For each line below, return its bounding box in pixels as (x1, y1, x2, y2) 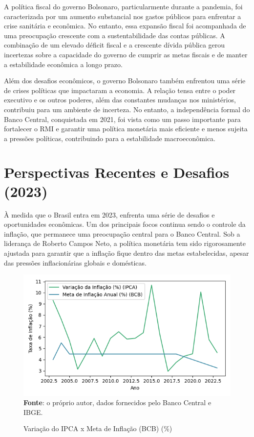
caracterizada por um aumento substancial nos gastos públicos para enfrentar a (4, 11, 241, 21)
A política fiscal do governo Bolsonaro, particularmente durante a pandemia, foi (4, 1, 243, 11)
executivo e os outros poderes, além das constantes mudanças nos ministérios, (4, 95, 236, 105)
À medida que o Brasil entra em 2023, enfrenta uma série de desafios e (4, 209, 215, 219)
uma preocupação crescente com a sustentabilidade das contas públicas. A (4, 30, 225, 40)
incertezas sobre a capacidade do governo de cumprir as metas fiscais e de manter (4, 49, 248, 59)
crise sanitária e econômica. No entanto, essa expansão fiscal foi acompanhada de (4, 21, 246, 31)
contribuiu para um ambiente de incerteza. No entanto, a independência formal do (4, 104, 250, 114)
